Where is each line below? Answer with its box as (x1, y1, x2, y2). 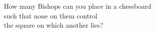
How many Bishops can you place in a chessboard (4, 1, 152, 11)
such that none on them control (4, 10, 98, 20)
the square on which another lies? (4, 20, 104, 30)
